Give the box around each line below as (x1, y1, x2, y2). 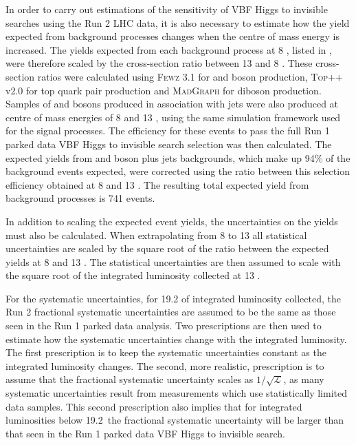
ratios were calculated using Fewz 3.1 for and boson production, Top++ (37, 69, 343, 83)
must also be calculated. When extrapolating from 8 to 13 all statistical (5, 227, 307, 242)
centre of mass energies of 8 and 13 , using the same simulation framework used (5, 110, 341, 124)
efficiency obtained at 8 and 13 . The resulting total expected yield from (5, 177, 309, 192)
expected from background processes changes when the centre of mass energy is (5, 29, 340, 43)
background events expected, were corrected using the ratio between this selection (5, 164, 350, 178)
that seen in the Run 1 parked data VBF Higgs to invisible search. (5, 426, 285, 440)
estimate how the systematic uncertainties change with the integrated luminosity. (5, 331, 347, 346)
